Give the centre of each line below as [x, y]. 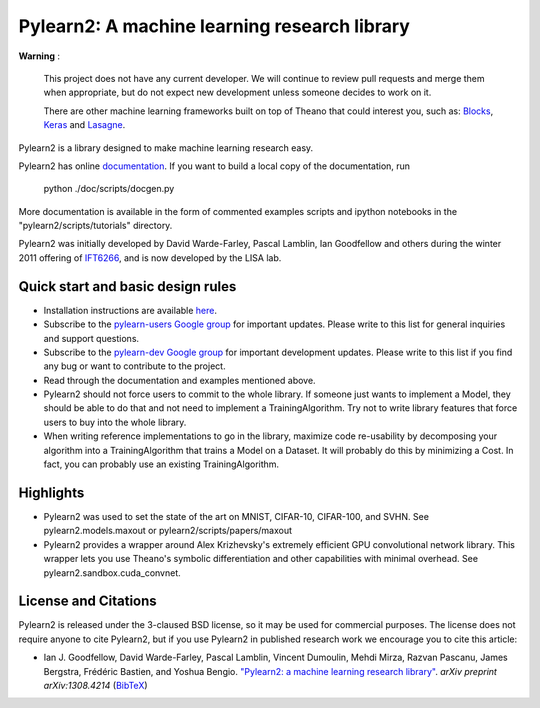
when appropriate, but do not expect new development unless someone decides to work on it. [237, 92]
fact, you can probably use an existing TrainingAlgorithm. [161, 464]
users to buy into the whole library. [115, 422]
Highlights [51, 492]
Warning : [39, 56]
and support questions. [91, 338]
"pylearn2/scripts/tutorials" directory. [95, 226]
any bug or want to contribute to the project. [134, 366]
